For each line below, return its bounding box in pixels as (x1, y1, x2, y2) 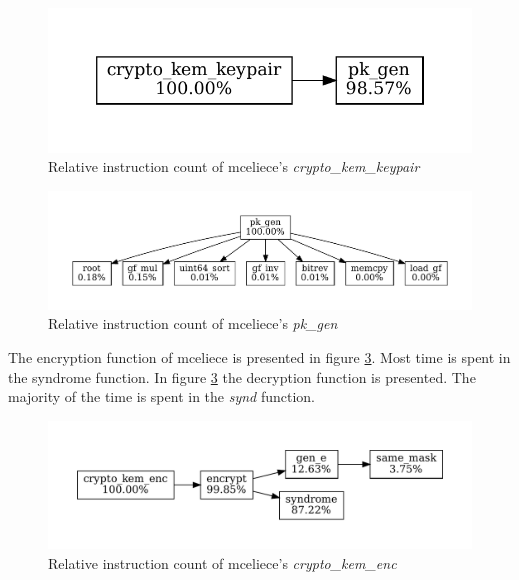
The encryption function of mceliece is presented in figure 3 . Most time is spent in (8, 346, 511, 367)
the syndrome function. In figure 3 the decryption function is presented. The (8, 366, 476, 387)
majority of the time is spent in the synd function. (8, 386, 315, 407)
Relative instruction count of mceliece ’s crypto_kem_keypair (48, 156, 420, 177)
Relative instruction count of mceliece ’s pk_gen (48, 313, 338, 334)
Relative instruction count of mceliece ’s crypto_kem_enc (48, 552, 397, 573)
